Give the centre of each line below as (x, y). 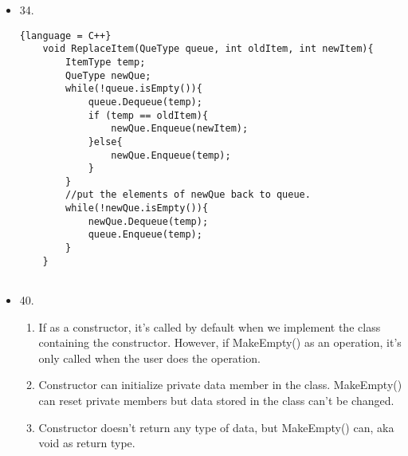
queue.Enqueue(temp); (145, 235)
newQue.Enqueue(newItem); (180, 129)
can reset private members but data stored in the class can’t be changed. (216, 401)
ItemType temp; (106, 62)
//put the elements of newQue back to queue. (188, 195)
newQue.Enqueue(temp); (171, 155)
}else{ (105, 142)
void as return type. (87, 443)
